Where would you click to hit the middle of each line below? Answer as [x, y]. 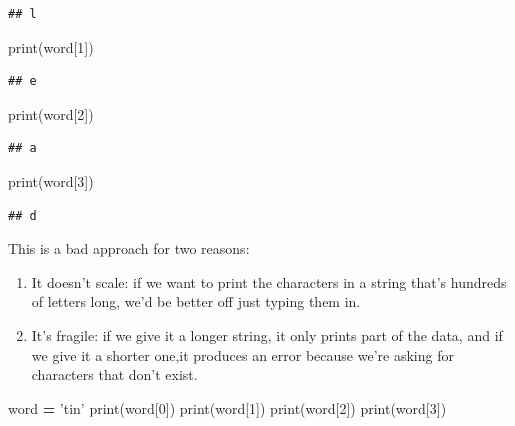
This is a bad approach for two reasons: [129, 248]
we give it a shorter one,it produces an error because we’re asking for [242, 354]
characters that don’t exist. [114, 374]
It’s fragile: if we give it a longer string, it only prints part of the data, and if [267, 334]
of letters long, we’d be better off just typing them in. [196, 301]
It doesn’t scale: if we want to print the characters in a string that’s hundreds [269, 281]
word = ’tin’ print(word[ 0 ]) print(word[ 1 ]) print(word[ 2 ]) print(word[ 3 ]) [227, 407]
